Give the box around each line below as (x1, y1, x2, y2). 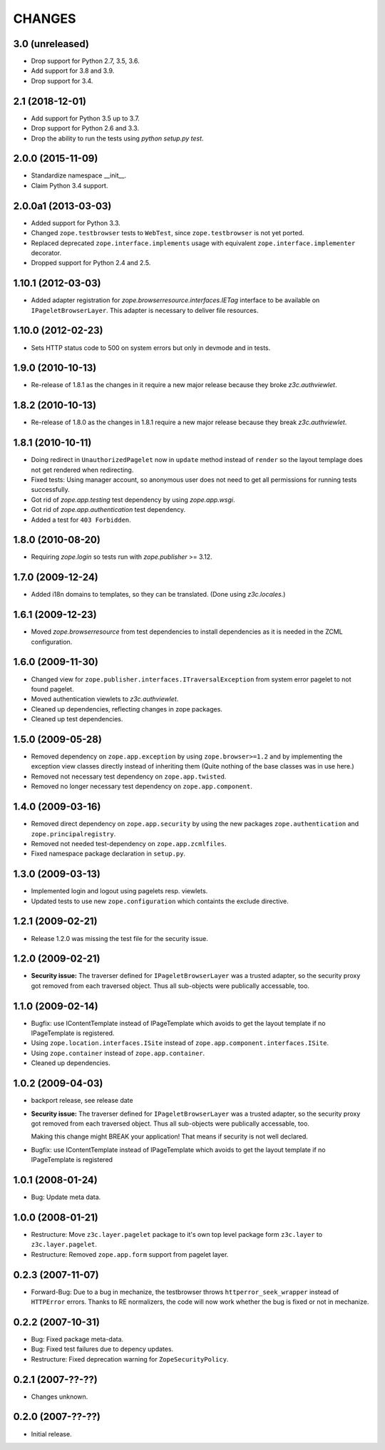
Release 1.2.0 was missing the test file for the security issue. (31, 934, 208, 942)
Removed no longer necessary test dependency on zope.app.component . (31, 782, 252, 791)
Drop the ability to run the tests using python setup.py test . (31, 134, 204, 143)
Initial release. (31, 1429, 72, 1438)
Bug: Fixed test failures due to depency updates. (31, 1344, 174, 1354)
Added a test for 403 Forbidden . (31, 515, 131, 524)
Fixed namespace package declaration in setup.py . (31, 849, 185, 858)
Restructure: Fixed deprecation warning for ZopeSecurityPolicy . (31, 1354, 229, 1363)
